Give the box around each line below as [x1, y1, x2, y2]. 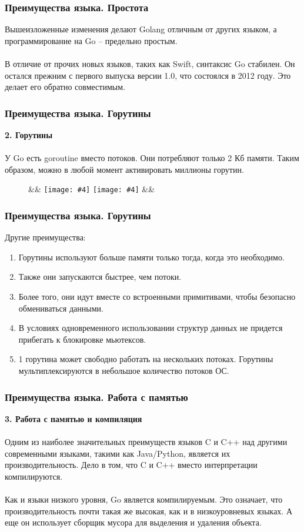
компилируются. [5, 470, 63, 482]
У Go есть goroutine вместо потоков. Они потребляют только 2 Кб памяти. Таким [5, 152, 299, 164]
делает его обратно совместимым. [5, 81, 125, 93]
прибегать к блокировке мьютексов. [18, 333, 146, 345]
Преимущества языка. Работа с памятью [5, 389, 188, 404]
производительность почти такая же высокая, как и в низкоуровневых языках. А [5, 504, 293, 517]
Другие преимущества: [5, 231, 86, 243]
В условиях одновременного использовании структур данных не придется [18, 322, 283, 334]
